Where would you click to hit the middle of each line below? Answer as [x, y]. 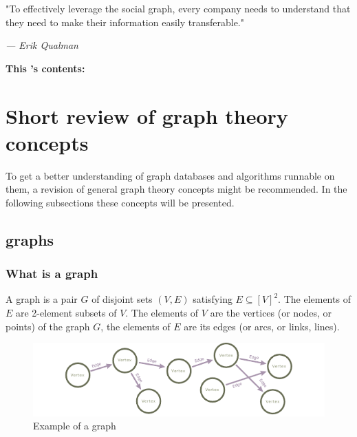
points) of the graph [48, 326]
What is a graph [52, 274]
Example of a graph [75, 426]
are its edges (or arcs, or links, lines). [262, 326]
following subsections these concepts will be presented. [120, 202]
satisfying [213, 299]
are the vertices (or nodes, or [271, 313]
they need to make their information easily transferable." [125, 22]
